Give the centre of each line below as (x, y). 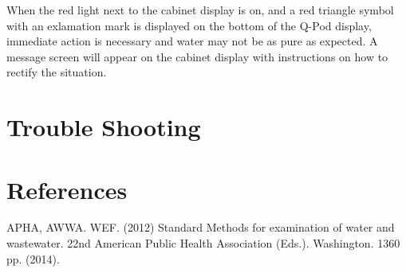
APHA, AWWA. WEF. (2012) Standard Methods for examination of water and (201, 227)
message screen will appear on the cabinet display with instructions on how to (197, 56)
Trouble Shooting (104, 127)
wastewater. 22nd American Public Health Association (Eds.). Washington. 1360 (203, 243)
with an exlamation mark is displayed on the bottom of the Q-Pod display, (189, 25)
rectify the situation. (57, 72)
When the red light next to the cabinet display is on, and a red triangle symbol (200, 10)
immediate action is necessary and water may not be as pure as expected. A (192, 41)
